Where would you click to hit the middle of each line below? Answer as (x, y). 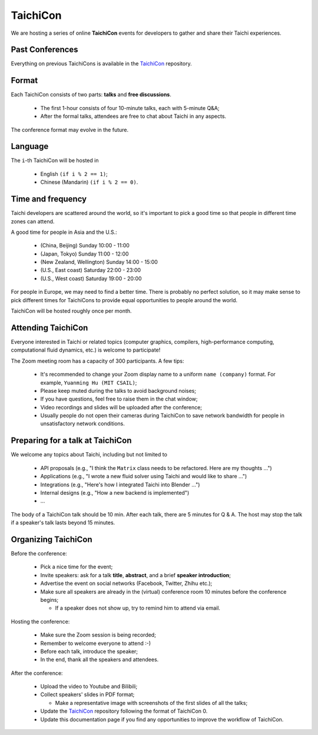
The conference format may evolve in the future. (70, 130)
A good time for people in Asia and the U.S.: (64, 232)
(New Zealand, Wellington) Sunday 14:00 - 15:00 (99, 262)
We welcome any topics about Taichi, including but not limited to (89, 455)
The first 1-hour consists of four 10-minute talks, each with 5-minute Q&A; (130, 108)
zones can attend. (33, 221)
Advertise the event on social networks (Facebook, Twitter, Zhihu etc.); (126, 584)
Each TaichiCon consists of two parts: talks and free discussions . (91, 95)
